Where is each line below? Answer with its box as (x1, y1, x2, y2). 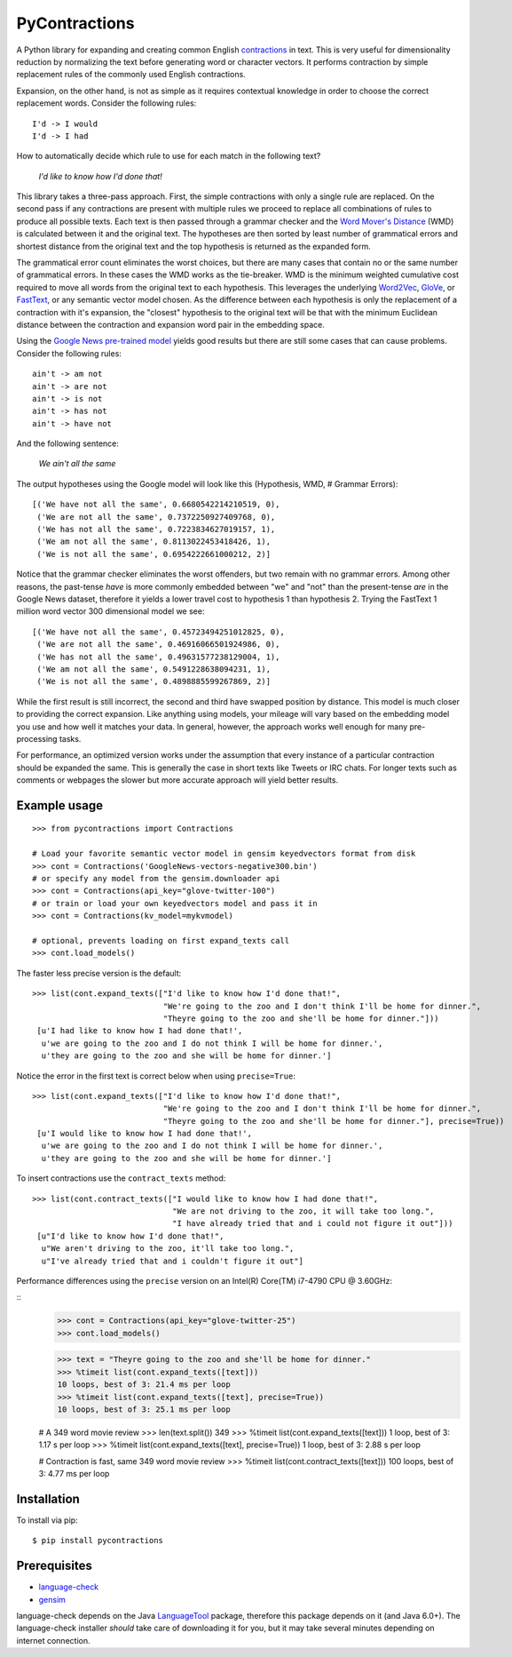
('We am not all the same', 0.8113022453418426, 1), (36, 537, 271, 546)
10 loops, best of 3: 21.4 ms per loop (57, 1380, 231, 1390)
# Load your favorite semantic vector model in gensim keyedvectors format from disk (32, 848, 416, 859)
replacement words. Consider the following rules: (16, 98, 197, 108)
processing (16, 733, 58, 744)
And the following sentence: (16, 438, 120, 449)
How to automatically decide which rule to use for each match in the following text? (16, 151, 321, 162)
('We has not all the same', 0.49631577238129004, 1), (36, 651, 280, 662)
